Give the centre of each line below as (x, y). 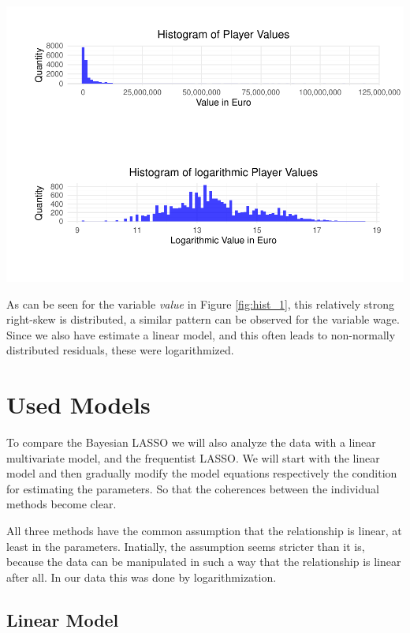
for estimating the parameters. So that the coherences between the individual (193, 488)
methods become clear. (61, 504)
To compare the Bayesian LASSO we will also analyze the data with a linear (191, 442)
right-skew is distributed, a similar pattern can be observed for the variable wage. (203, 319)
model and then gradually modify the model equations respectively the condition (202, 473)
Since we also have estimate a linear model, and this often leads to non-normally (201, 334)
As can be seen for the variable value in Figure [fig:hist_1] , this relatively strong (200, 303)
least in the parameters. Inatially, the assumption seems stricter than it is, (186, 546)
